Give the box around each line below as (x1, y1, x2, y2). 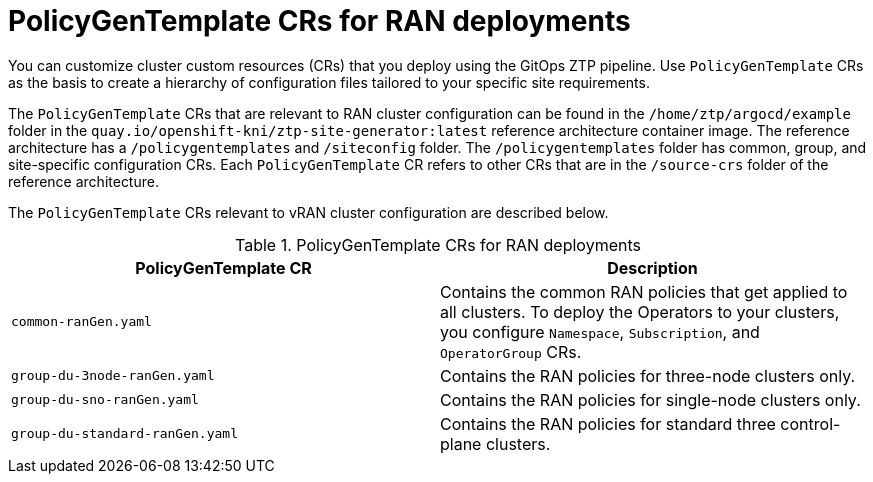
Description (607, 257, 698, 278)
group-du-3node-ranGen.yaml (11, 368, 215, 384)
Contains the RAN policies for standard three (440, 413, 776, 434)
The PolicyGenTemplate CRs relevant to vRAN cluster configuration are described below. (8, 203, 609, 221)
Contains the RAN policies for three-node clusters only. (440, 365, 856, 386)
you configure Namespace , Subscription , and (440, 321, 760, 342)
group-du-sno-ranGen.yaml (11, 392, 199, 408)
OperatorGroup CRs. (440, 341, 582, 362)
